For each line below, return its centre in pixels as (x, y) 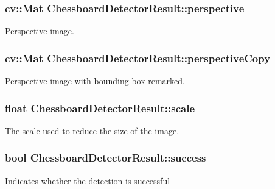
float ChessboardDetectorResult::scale (100, 108)
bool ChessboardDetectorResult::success (106, 158)
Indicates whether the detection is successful (88, 180)
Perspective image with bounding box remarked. (95, 81)
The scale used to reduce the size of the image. (92, 130)
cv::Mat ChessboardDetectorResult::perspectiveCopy (138, 58)
